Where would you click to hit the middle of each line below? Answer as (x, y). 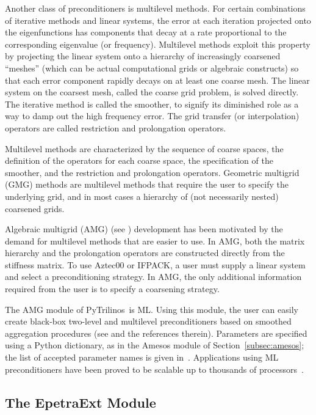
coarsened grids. (35, 208)
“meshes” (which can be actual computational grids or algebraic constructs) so (152, 68)
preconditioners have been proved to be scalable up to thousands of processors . (154, 369)
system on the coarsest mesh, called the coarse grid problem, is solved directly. (152, 92)
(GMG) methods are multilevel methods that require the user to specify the (147, 184)
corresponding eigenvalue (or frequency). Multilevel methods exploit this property (158, 44)
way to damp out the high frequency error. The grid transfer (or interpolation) (152, 116)
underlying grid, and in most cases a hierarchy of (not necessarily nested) (142, 196)
